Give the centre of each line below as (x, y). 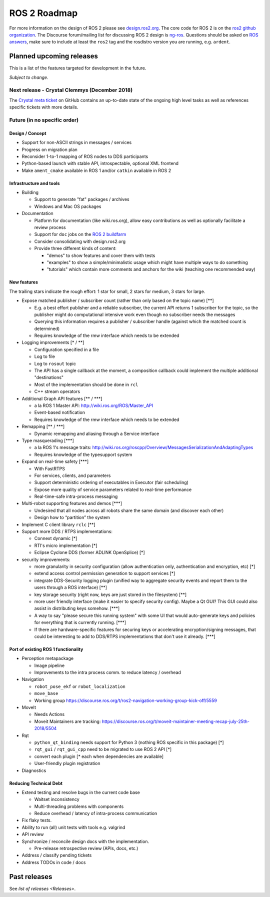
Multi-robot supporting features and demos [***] (72, 503)
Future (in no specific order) (44, 120)
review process (50, 227)
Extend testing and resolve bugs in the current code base (81, 792)
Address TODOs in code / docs (54, 862)
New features (24, 282)
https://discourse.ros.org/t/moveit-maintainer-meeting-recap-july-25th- (176, 721)
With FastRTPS (49, 468)
